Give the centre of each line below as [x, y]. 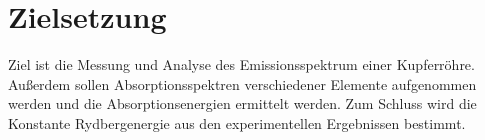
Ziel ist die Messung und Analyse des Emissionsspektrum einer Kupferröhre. [241, 64]
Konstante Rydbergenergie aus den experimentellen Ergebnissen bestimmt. [237, 122]
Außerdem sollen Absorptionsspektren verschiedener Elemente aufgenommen [242, 83]
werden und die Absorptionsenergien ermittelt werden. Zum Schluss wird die [242, 103]
